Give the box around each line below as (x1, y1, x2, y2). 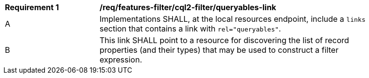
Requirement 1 (5, 2, 59, 12)
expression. (100, 55, 143, 64)
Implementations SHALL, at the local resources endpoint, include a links (100, 14, 366, 24)
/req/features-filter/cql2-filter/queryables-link (100, 2, 276, 12)
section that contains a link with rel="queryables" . (100, 24, 281, 33)
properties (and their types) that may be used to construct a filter (100, 45, 339, 55)
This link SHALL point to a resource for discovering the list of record (100, 35, 349, 45)
